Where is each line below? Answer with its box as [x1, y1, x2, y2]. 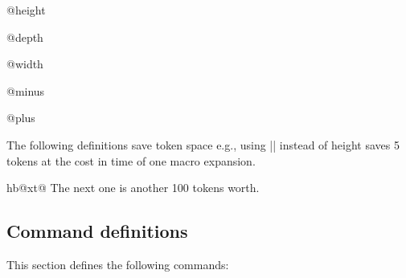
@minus [6, 82, 45, 99]
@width [6, 55, 43, 72]
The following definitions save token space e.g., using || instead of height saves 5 [6, 136, 400, 153]
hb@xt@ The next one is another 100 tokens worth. [6, 179, 260, 196]
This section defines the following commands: [6, 256, 229, 272]
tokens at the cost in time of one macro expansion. [6, 152, 256, 169]
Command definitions [6, 219, 188, 243]
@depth [6, 28, 43, 45]
